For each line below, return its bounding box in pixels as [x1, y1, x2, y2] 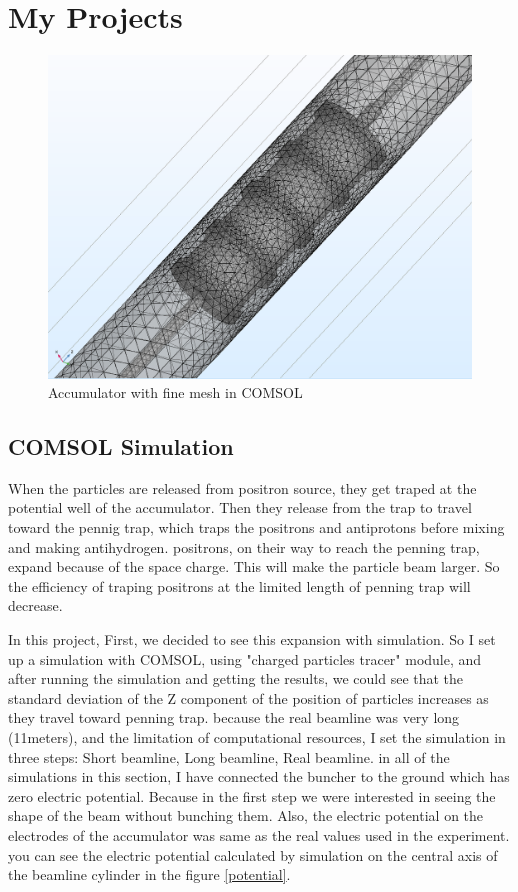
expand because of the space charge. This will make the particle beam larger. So [8, 556, 500, 577]
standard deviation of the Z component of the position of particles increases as [8, 687, 489, 708]
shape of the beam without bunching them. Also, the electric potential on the [8, 805, 484, 826]
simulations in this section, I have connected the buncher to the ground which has [8, 766, 510, 787]
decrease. [8, 595, 63, 616]
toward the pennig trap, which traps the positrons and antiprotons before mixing [8, 517, 505, 538]
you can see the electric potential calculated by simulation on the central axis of [8, 844, 498, 865]
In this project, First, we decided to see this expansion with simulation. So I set [8, 629, 496, 650]
